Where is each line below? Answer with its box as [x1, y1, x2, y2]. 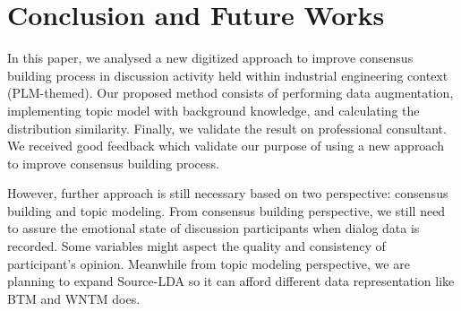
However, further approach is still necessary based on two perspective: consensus [7, 184, 448, 203]
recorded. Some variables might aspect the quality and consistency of [7, 237, 386, 255]
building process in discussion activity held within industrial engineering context [7, 65, 448, 84]
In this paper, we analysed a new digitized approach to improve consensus [7, 48, 414, 67]
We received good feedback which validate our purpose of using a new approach [7, 136, 444, 155]
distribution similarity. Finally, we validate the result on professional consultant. [7, 118, 447, 137]
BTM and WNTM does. [7, 289, 141, 307]
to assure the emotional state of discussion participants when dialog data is [7, 219, 420, 238]
